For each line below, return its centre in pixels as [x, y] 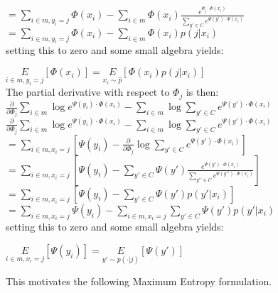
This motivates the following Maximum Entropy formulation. [139, 281]
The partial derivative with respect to [88, 92]
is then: [202, 92]
